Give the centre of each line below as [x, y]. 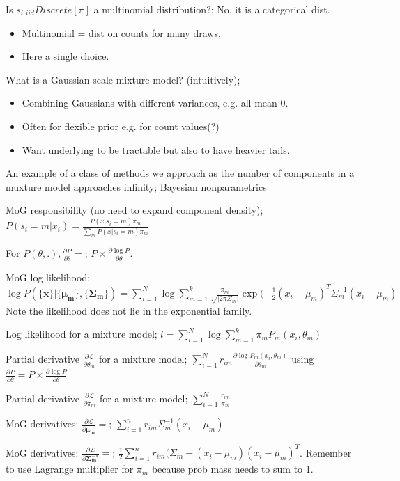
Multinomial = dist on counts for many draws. [121, 32]
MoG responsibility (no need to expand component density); [134, 210]
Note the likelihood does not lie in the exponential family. [129, 310]
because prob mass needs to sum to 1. [232, 469]
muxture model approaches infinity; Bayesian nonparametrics [136, 186]
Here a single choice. [66, 56]
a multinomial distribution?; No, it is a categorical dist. [212, 9]
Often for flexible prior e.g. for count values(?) [121, 126]
